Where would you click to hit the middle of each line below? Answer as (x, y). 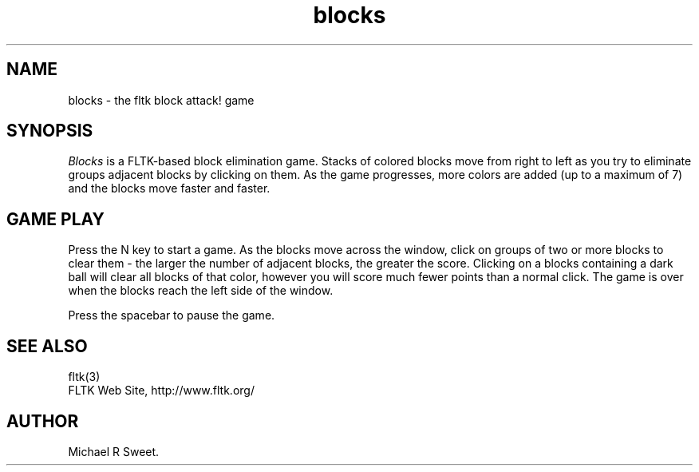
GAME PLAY (55, 219)
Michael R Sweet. (114, 451)
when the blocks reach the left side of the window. (201, 291)
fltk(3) (84, 377)
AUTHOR (43, 421)
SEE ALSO (47, 346)
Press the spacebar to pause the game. (172, 315)
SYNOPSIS (50, 131)
